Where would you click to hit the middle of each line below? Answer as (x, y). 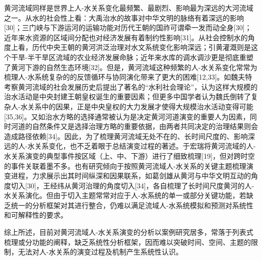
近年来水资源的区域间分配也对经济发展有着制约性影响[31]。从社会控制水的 (126, 37)
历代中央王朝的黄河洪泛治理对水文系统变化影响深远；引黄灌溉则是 (141, 47)
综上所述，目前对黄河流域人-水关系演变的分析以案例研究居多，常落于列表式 (129, 232)
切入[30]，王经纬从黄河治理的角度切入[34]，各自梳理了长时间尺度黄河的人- (133, 185)
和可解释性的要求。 (36, 215)
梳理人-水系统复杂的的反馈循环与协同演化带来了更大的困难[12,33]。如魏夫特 (128, 77)
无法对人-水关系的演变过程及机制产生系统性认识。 (100, 252)
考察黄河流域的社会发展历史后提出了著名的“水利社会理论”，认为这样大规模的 (131, 86)
